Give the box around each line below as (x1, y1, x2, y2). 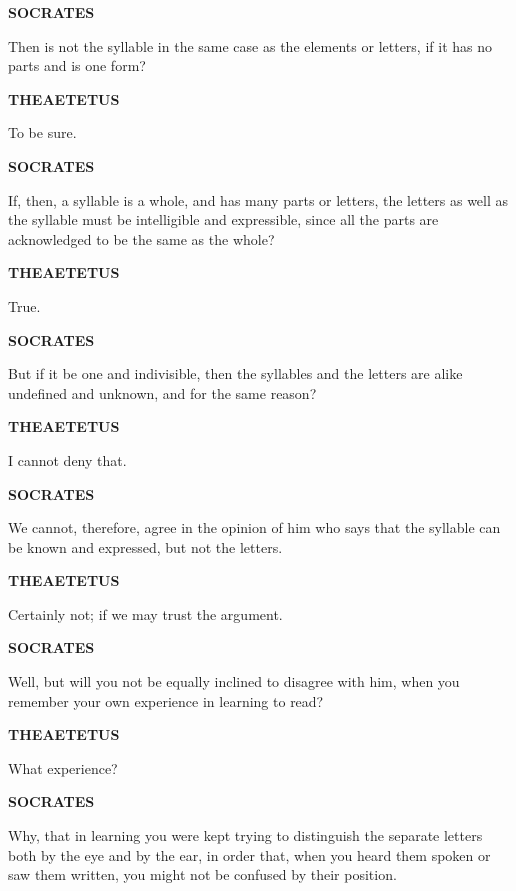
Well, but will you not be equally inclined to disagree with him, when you (8, 671, 460, 692)
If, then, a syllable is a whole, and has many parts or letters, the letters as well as (8, 189, 509, 210)
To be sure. (8, 122, 77, 143)
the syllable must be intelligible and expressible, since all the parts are (8, 209, 439, 230)
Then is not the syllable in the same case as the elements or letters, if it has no (8, 35, 492, 56)
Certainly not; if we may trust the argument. (8, 603, 283, 624)
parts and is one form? (8, 55, 146, 76)
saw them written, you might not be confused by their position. (8, 864, 397, 885)
